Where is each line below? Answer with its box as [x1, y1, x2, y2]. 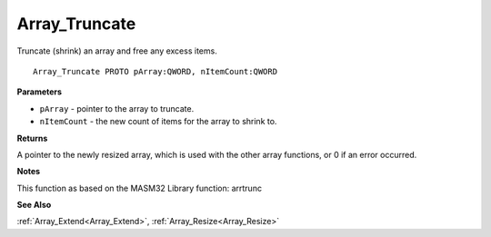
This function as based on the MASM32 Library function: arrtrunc [16, 183, 263, 193]
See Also [16, 200, 52, 211]
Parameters [16, 86, 63, 97]
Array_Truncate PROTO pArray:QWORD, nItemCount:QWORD [33, 66, 277, 76]
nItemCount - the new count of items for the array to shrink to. [39, 116, 277, 127]
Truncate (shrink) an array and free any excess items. [16, 45, 217, 56]
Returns [16, 133, 48, 143]
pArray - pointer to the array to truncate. [39, 103, 195, 114]
